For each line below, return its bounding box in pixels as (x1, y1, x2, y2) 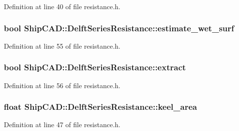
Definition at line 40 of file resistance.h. (4, 1, 120, 11)
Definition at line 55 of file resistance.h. (4, 40, 120, 51)
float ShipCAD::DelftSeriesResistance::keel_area (4, 101, 197, 113)
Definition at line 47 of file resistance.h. (4, 119, 120, 130)
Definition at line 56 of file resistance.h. (4, 80, 120, 90)
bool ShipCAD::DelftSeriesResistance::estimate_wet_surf (4, 22, 234, 34)
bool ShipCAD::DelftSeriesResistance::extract (4, 61, 186, 73)
